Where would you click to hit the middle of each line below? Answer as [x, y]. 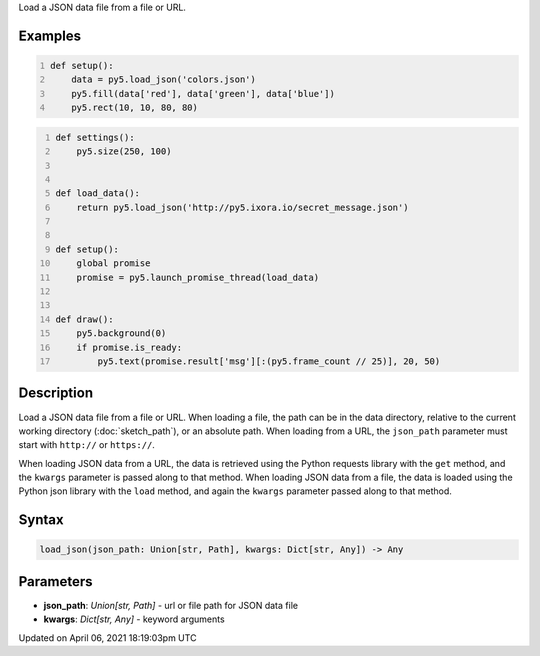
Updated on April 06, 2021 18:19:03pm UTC [107, 637]
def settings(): [95, 137]
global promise [113, 263]
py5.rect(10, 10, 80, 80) [135, 108]
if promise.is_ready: [129, 347]
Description [56, 393]
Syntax [41, 520]
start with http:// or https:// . [86, 445]
